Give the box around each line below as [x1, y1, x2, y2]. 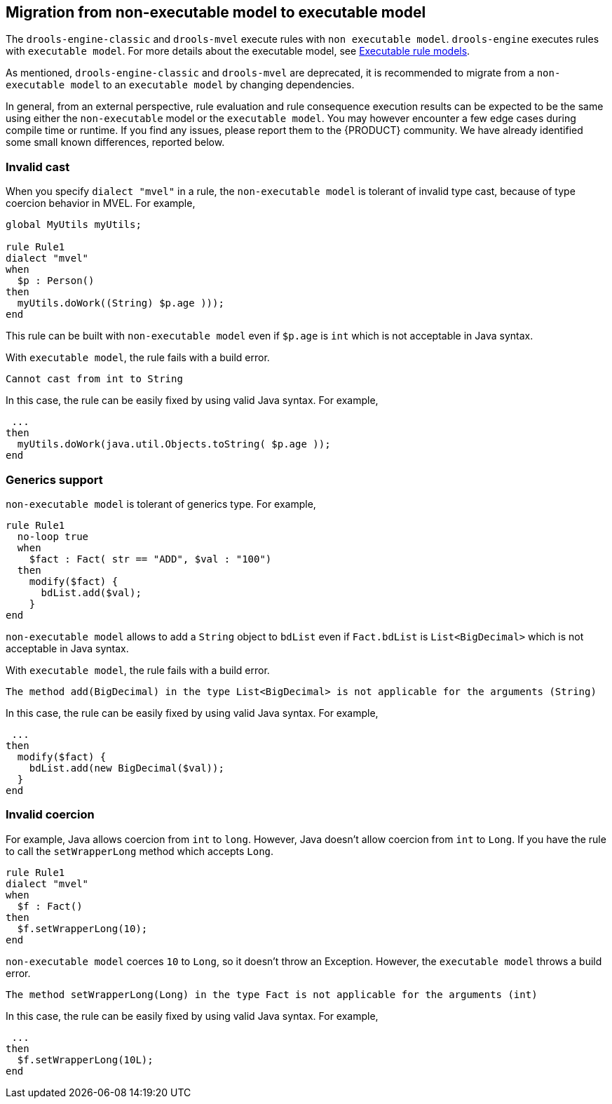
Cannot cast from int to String [6, 373, 183, 385]
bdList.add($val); [41, 586, 142, 598]
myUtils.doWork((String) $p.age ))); [17, 297, 224, 309]
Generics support [6, 472, 103, 487]
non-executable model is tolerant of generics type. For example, [6, 497, 316, 510]
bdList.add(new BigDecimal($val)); [29, 762, 224, 774]
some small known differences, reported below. [6, 136, 225, 149]
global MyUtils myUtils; [6, 219, 142, 231]
